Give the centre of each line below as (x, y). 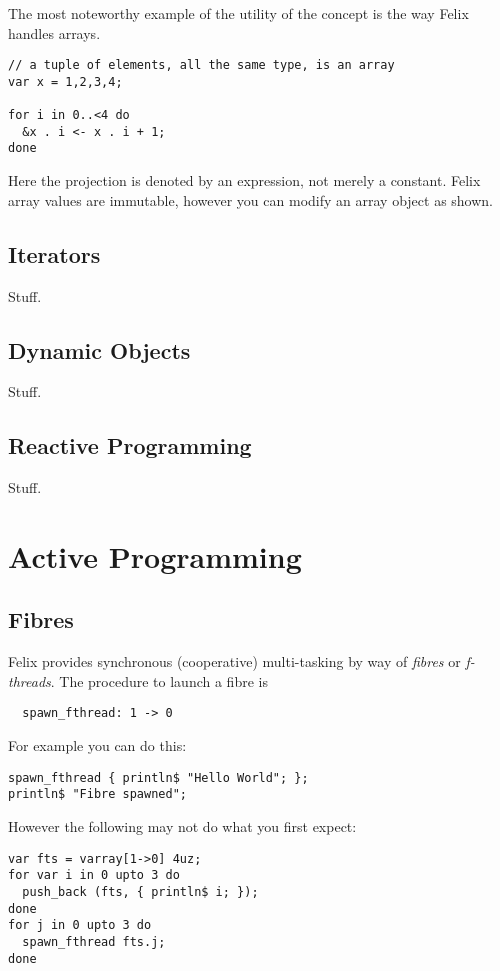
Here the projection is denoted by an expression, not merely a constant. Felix (244, 180)
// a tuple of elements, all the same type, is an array (201, 65)
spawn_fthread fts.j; (94, 941)
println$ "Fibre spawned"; (97, 794)
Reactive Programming (130, 445)
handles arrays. (54, 32)
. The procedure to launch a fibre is (159, 680)
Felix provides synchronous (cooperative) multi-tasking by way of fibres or (234, 661)
